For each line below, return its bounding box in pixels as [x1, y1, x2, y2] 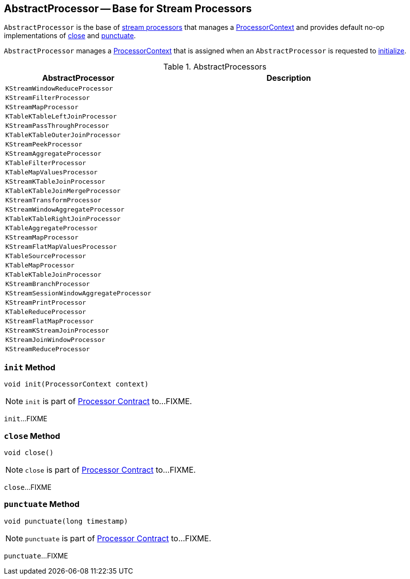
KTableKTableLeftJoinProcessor [5, 113, 117, 121]
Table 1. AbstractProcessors [163, 62, 267, 72]
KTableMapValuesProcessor [5, 169, 98, 176]
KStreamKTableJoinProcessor [5, 178, 105, 186]
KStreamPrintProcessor [5, 299, 86, 307]
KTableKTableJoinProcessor [5, 271, 102, 279]
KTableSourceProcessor [5, 252, 86, 260]
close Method [4, 431, 60, 441]
